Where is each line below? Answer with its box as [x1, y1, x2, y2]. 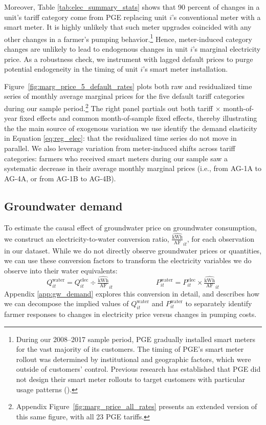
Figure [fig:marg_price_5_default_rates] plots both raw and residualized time [4, 80, 252, 91]
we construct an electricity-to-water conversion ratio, [4, 233, 169, 244]
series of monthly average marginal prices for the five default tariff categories [4, 91, 245, 101]
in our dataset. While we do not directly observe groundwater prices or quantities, [4, 245, 262, 256]
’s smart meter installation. [143, 63, 228, 74]
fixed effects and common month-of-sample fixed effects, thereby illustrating [19, 113, 257, 123]
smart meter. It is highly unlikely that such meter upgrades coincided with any [4, 22, 252, 32]
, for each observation [187, 233, 255, 244]
